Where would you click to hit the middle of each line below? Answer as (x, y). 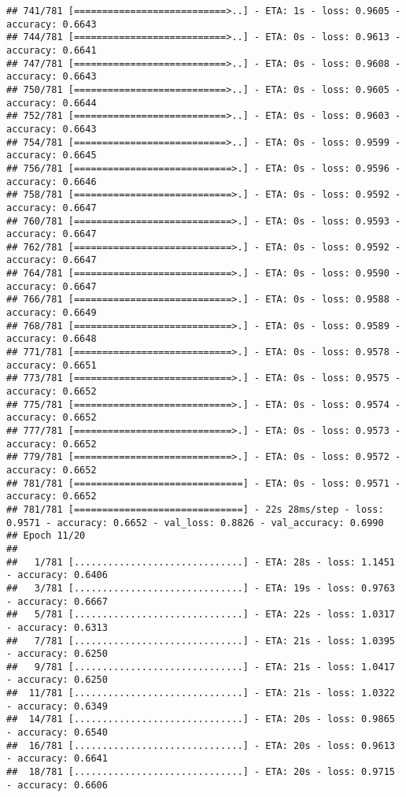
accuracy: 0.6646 (52, 182)
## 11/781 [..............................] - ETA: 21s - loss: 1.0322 (201, 693)
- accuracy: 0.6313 (57, 627)
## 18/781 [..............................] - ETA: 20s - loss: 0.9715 (201, 772)
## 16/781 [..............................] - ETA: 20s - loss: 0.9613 (201, 745)
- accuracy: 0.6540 (57, 733)
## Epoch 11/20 (46, 536)
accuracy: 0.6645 (52, 156)
